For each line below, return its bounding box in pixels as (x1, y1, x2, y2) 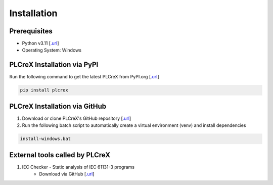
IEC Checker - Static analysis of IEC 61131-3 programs (22, 164, 135, 170)
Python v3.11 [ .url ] (22, 40, 59, 47)
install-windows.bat (20, 136, 71, 142)
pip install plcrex (20, 87, 68, 93)
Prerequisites (9, 27, 53, 35)
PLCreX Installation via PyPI (9, 61, 99, 69)
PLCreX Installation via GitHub (9, 102, 107, 111)
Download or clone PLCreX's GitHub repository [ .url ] (22, 115, 131, 121)
